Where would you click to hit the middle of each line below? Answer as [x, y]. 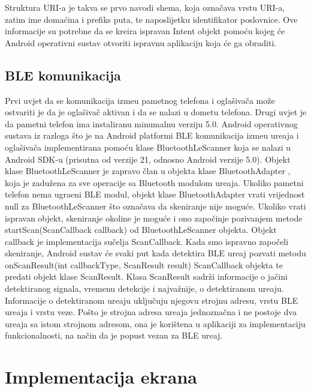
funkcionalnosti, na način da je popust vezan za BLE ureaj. [114, 335]
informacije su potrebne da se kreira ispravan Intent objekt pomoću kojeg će [145, 31]
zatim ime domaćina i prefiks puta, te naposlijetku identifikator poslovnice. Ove [151, 19]
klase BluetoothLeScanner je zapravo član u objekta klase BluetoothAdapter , [148, 171]
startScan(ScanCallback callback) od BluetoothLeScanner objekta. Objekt [141, 230]
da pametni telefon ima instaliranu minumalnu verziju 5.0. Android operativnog [151, 123]
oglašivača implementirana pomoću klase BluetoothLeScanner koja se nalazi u [148, 147]
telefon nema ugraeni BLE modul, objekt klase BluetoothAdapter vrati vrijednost [155, 194]
